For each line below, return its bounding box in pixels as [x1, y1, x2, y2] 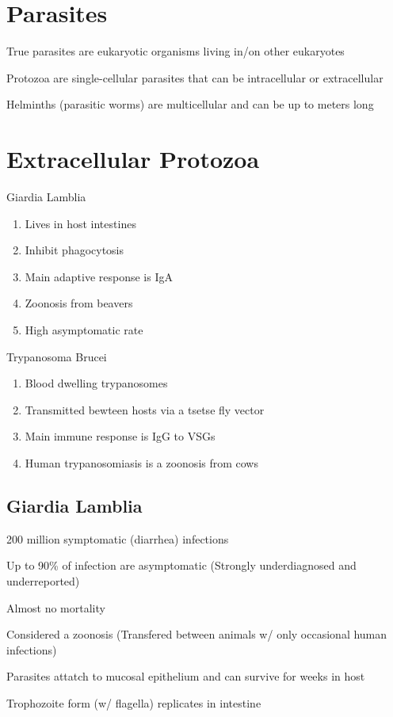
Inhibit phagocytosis [25, 242, 124, 258]
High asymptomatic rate [25, 322, 143, 338]
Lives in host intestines [25, 215, 136, 231]
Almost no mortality [6, 599, 105, 616]
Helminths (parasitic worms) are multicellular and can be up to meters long [6, 96, 374, 113]
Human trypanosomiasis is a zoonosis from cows [25, 454, 258, 471]
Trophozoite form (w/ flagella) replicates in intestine [6, 694, 261, 711]
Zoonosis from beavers [25, 295, 133, 311]
